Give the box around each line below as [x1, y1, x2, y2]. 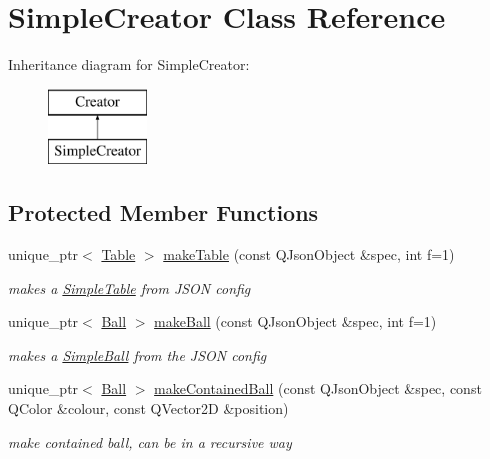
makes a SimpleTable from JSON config [8, 277, 251, 298]
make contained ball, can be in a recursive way [8, 431, 292, 452]
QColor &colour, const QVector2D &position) [8, 398, 289, 419]
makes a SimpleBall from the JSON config [8, 344, 267, 365]
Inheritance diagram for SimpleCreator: [8, 54, 250, 75]
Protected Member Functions [8, 197, 319, 228]
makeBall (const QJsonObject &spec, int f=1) [154, 311, 437, 332]
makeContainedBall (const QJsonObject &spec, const [154, 378, 482, 399]
